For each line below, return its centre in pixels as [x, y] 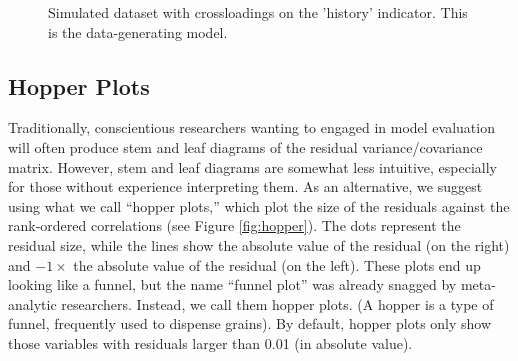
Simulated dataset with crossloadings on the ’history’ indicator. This [258, 12]
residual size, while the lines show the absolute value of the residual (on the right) [259, 244]
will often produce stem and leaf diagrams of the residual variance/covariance [245, 146]
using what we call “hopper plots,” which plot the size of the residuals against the [259, 205]
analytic [32, 303]
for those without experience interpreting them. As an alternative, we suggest [245, 186]
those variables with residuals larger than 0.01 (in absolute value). [210, 342]
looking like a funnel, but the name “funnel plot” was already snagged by [232, 284]
